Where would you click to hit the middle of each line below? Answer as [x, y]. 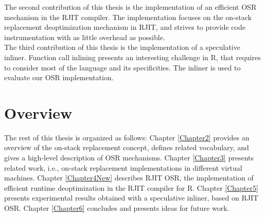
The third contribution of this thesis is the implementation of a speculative [122, 47]
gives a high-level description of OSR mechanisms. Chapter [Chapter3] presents [129, 158]
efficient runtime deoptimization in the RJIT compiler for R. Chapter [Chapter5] [131, 187]
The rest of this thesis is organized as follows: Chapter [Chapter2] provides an [127, 137]
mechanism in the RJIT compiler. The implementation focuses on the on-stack [128, 17]
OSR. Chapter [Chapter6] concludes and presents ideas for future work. [117, 208]
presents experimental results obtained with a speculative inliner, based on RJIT [131, 198]
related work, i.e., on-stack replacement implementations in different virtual [123, 167]
